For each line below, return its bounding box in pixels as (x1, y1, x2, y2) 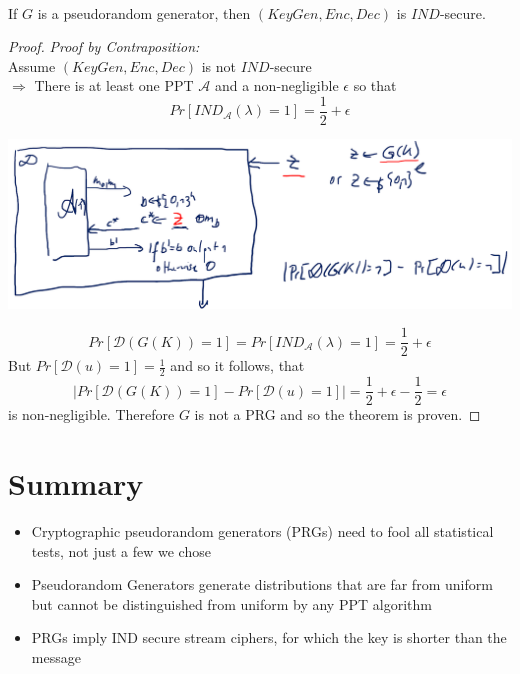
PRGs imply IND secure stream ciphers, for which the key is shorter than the (31, 627, 507, 648)
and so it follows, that (170, 355, 305, 376)
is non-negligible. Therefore (8, 404, 175, 425)
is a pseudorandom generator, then (37, 2, 251, 23)
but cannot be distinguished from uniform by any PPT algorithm (31, 593, 432, 614)
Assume (8, 55, 56, 76)
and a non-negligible (214, 75, 339, 96)
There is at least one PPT (34, 75, 194, 96)
